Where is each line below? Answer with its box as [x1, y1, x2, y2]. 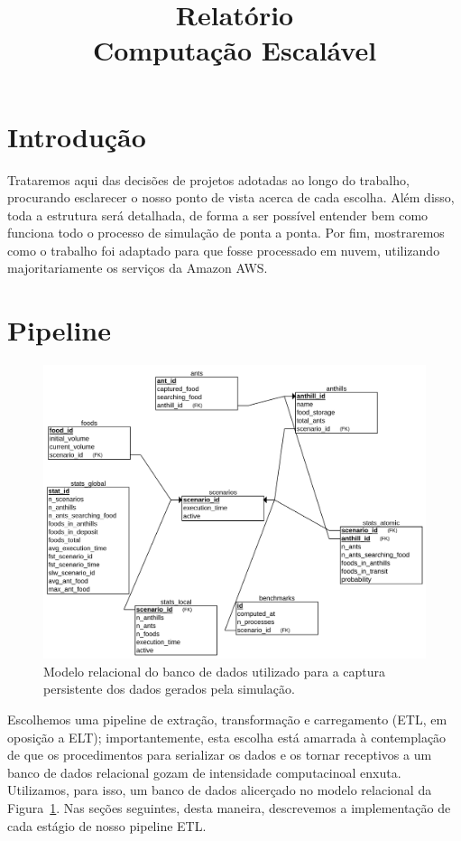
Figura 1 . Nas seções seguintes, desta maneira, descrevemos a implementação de [7, 798, 451, 817]
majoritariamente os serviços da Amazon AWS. [7, 258, 268, 277]
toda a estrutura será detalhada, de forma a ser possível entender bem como [7, 205, 429, 224]
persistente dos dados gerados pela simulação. [43, 679, 295, 698]
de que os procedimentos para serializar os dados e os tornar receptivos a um [7, 745, 432, 764]
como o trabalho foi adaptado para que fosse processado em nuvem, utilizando [7, 240, 440, 259]
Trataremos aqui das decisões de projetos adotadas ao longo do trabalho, [7, 170, 410, 189]
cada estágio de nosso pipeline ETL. [7, 816, 207, 835]
